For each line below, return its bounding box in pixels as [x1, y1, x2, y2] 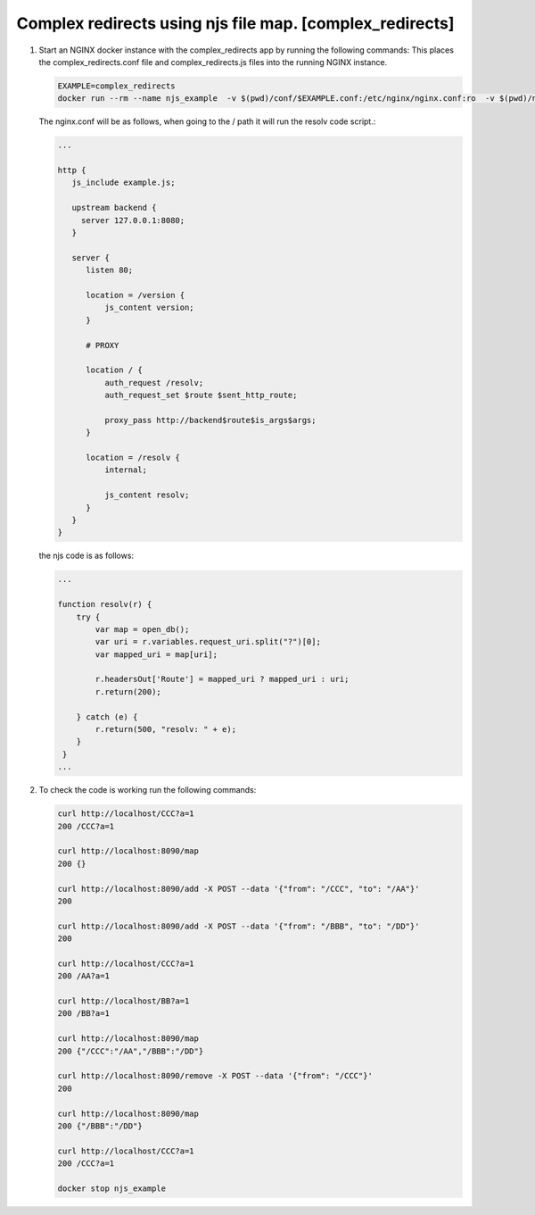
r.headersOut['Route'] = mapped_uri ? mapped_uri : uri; [95, 674, 350, 685]
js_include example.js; [71, 178, 176, 187]
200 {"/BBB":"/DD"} [57, 1120, 143, 1131]
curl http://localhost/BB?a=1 [57, 996, 190, 1006]
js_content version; [103, 303, 195, 312]
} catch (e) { [76, 712, 138, 722]
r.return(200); [95, 687, 162, 696]
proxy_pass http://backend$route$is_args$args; [103, 415, 317, 425]
